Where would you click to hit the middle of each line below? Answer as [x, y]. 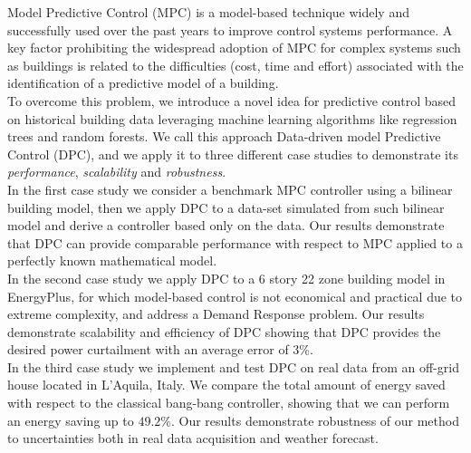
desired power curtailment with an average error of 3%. [160, 349]
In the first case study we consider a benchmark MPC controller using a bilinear [230, 189]
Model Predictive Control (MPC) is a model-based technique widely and [208, 12]
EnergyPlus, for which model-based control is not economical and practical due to [235, 296]
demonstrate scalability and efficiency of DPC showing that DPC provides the [224, 331]
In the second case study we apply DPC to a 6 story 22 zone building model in [226, 278]
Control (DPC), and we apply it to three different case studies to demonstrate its [233, 154]
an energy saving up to [71, 420]
